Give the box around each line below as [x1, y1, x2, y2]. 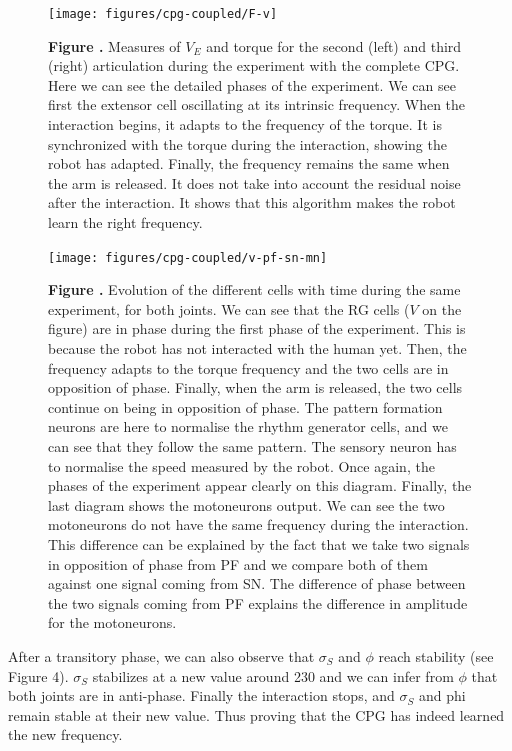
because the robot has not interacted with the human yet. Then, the [48, 338, 467, 359]
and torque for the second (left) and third [206, 35, 462, 56]
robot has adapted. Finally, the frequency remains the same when [48, 153, 450, 174]
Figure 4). [8, 665, 69, 686]
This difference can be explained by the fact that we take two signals [48, 533, 470, 554]
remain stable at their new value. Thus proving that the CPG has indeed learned [8, 704, 505, 725]
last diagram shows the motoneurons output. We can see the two [48, 494, 445, 515]
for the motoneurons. [48, 612, 177, 633]
